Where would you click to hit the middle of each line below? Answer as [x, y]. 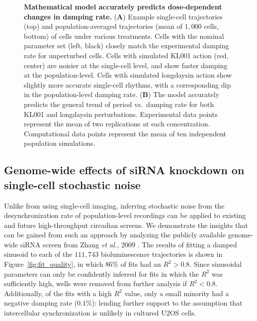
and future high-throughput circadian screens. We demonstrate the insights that [126, 225]
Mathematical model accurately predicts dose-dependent [123, 6]
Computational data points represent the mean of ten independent [125, 133]
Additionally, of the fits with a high [58, 293]
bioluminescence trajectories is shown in [162, 254]
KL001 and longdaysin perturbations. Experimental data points [121, 114]
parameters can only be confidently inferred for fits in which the [101, 273]
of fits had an [141, 264]
